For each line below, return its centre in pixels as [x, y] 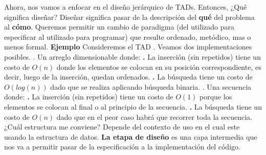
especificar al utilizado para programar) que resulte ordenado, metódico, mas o [128, 36]
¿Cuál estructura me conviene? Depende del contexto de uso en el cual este [122, 127]
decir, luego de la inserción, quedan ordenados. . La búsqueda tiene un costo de [128, 77]
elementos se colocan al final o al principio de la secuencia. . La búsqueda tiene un [133, 106]
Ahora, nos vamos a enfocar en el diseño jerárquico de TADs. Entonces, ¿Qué [126, 7]
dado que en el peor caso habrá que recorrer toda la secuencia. [154, 117]
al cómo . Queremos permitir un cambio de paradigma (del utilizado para [119, 27]
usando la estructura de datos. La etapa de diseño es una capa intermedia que [131, 136]
